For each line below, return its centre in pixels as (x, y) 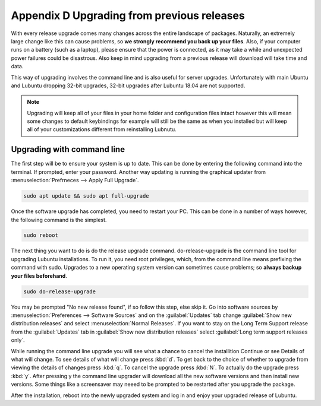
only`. (18, 340)
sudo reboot (41, 235)
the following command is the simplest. (59, 220)
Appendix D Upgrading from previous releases (128, 15)
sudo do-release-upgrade (60, 291)
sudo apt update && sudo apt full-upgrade (86, 196)
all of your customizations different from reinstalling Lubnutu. (102, 129)
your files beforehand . (39, 275)
